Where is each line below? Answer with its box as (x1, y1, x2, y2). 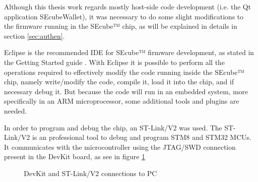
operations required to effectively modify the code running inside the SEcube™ (4, 66, 245, 77)
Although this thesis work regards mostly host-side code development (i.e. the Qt (4, 1, 251, 11)
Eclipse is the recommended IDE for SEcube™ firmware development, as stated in (4, 47, 254, 58)
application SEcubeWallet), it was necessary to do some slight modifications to (4, 11, 244, 21)
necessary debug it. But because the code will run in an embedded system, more (4, 86, 248, 96)
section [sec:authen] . (4, 30, 65, 41)
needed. (4, 105, 27, 116)
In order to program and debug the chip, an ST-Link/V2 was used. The (4, 122, 222, 132)
